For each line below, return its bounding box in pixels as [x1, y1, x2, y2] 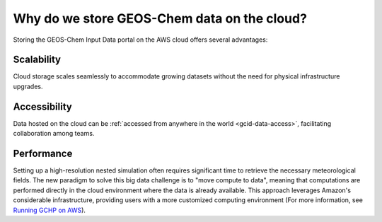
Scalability [13, 54, 62, 66]
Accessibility [13, 100, 72, 112]
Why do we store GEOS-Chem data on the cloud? [13, 11, 308, 26]
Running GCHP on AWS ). [13, 206, 86, 214]
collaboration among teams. [13, 129, 95, 138]
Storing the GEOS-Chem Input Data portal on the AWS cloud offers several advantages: [13, 35, 268, 44]
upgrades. [13, 82, 43, 90]
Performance [13, 147, 73, 159]
